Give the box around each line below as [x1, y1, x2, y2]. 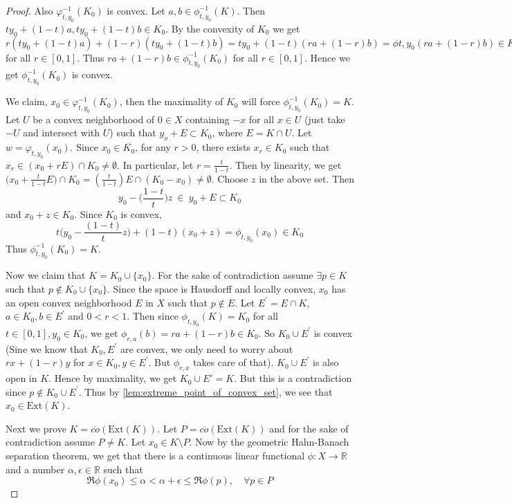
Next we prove [6, 421, 66, 435]
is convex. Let [107, 3, 165, 17]
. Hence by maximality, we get [48, 371, 177, 385]
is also [313, 355, 339, 369]
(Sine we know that [6, 341, 88, 356]
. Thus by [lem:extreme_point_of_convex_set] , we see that [78, 384, 333, 399]
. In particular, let [117, 157, 194, 172]
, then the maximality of [119, 94, 223, 109]
